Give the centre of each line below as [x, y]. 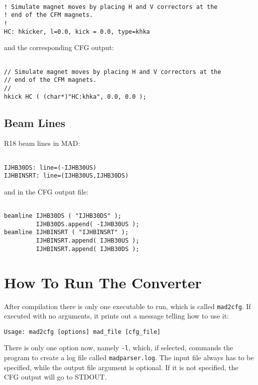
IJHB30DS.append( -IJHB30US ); [88, 224]
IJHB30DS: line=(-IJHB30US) [50, 167]
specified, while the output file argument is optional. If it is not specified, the [121, 367]
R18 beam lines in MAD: [42, 143]
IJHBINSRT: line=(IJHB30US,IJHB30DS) [66, 176]
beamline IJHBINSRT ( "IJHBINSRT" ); [66, 232]
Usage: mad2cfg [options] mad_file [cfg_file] [82, 332]
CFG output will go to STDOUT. [55, 377]
